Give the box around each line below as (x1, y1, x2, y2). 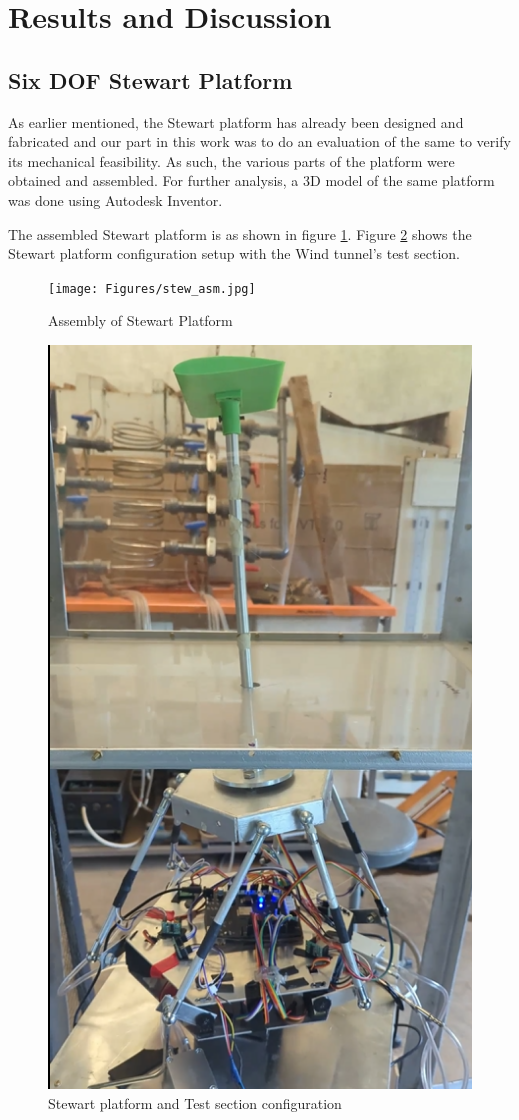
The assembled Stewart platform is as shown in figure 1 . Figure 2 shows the (8, 223, 472, 244)
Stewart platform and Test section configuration (48, 1092, 342, 1113)
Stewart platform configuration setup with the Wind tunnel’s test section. (8, 243, 460, 264)
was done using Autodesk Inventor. (8, 189, 223, 210)
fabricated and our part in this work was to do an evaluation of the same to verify (8, 131, 511, 152)
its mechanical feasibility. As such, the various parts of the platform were (8, 150, 455, 171)
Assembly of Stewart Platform (48, 310, 233, 331)
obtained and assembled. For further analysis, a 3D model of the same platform (8, 170, 495, 191)
